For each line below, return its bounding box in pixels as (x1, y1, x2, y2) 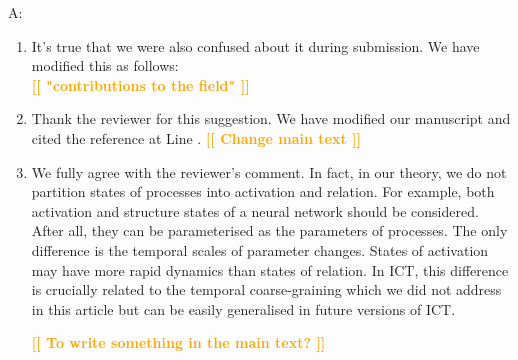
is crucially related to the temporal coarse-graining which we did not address (31, 279, 502, 300)
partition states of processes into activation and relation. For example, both (31, 181, 495, 202)
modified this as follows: (31, 55, 179, 76)
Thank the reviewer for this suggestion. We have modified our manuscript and (31, 108, 511, 129)
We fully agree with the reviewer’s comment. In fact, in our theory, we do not (31, 161, 507, 182)
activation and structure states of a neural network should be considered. (31, 200, 479, 221)
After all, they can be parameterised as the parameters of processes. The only (31, 220, 508, 241)
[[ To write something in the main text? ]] (31, 332, 326, 353)
